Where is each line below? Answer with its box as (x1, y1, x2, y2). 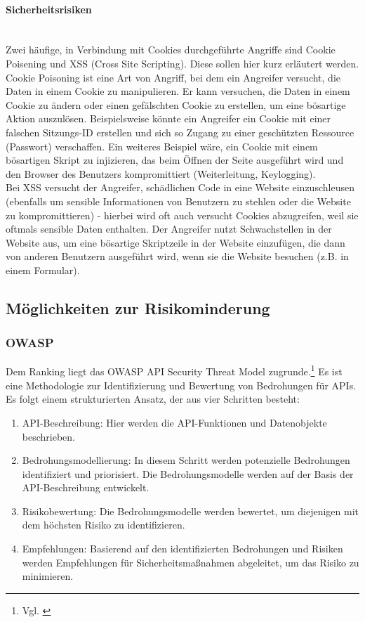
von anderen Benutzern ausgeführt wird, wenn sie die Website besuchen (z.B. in (6, 249, 349, 264)
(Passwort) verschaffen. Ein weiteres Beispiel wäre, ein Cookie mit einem (6, 138, 318, 153)
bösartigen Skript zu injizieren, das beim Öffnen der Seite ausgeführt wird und (6, 153, 344, 167)
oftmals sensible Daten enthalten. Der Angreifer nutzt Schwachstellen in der (6, 221, 332, 236)
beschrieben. (22, 429, 75, 443)
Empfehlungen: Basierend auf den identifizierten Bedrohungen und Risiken (22, 541, 343, 556)
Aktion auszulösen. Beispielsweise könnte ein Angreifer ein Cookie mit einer (6, 111, 331, 126)
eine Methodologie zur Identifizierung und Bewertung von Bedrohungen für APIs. (6, 377, 357, 392)
